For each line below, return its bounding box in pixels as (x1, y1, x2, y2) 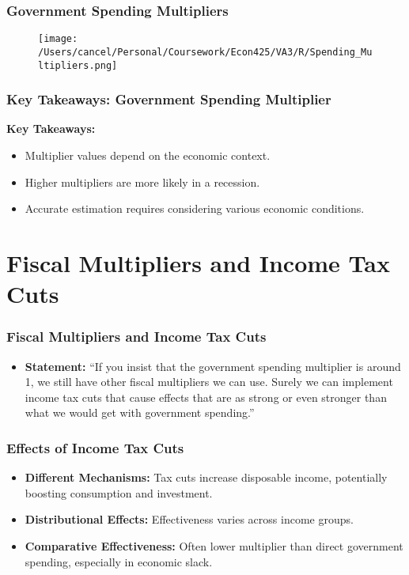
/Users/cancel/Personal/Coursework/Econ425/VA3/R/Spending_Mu (38, 46, 373, 58)
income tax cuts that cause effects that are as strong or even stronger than (25, 388, 387, 405)
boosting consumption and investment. (25, 484, 213, 501)
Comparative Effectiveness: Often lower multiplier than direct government (25, 537, 403, 554)
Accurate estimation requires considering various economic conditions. (25, 200, 365, 217)
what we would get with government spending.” (25, 404, 255, 421)
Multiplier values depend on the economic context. (25, 147, 271, 163)
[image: (38, 33, 78, 45)
